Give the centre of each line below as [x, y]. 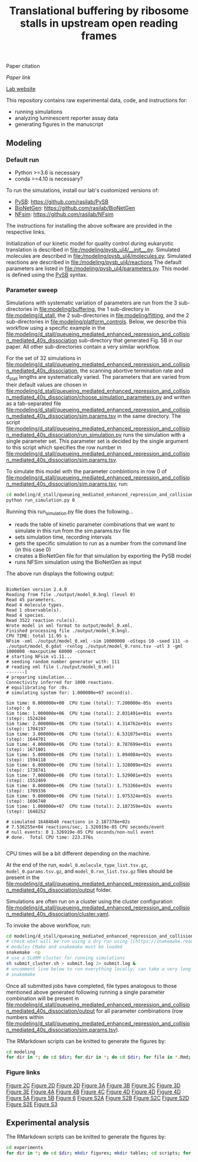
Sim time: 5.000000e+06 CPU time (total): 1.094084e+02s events [89, 755]
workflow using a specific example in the [56, 328]
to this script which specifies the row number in [64, 447]
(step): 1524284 [26, 718]
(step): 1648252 [26, 811]
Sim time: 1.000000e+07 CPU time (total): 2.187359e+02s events [89, 806]
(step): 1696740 [26, 801]
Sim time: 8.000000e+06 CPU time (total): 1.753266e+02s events [89, 785]
